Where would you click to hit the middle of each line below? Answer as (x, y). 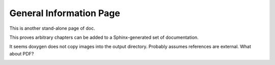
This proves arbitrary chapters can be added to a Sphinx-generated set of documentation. (104, 37)
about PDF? (22, 53)
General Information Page (65, 13)
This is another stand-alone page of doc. (52, 28)
